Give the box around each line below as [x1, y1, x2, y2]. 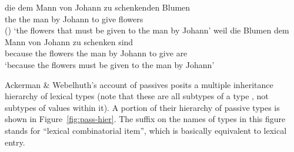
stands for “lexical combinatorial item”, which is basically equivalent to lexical [5, 124, 287, 136]
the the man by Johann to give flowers [5, 12, 143, 25]
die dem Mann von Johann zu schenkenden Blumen [5, 1, 191, 13]
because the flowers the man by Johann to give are [5, 47, 188, 59]
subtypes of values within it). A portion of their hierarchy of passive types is [5, 101, 280, 113]
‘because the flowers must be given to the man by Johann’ [5, 58, 215, 70]
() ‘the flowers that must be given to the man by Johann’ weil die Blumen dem [5, 24, 289, 36]
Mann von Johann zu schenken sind [5, 35, 133, 48]
